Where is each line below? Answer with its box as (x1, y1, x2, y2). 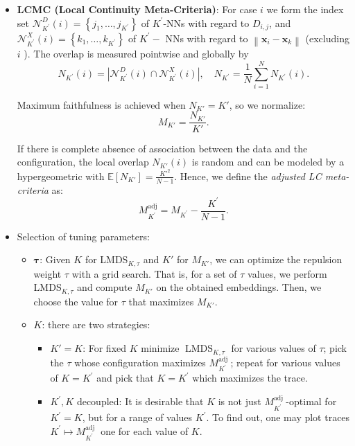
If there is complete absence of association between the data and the (17, 141, 308, 155)
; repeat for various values (230, 355, 340, 369)
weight (33, 266, 62, 280)
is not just (218, 394, 261, 409)
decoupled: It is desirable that (76, 394, 204, 409)
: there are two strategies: (42, 317, 150, 332)
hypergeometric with (17, 168, 105, 183)
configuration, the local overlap (17, 154, 149, 169)
